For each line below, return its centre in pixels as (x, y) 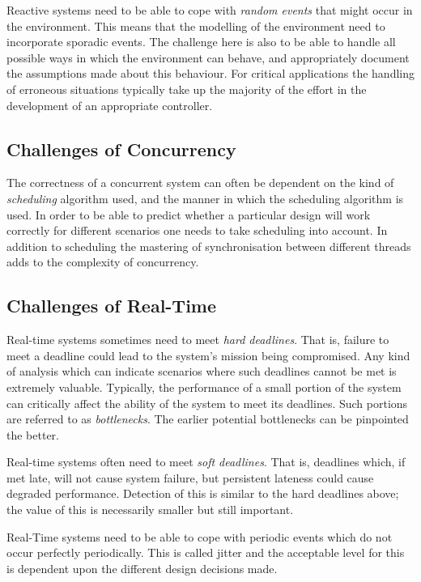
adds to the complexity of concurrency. (103, 262)
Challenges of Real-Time (112, 306)
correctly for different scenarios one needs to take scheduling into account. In (197, 230)
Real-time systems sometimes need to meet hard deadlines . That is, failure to (198, 340)
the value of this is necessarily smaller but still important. (150, 510)
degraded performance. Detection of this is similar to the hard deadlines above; (203, 493)
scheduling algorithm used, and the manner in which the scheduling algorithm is (205, 198)
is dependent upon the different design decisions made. (142, 568)
